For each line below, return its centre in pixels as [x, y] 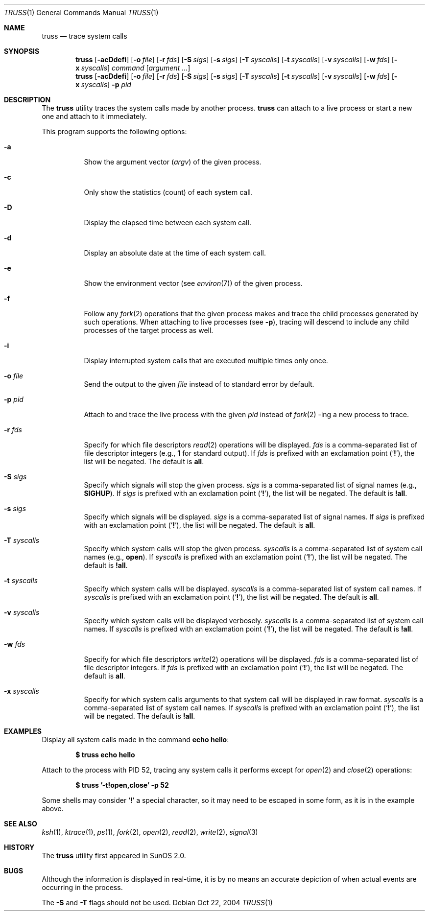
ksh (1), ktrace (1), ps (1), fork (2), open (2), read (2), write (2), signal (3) [150, 832]
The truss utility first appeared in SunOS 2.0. [114, 856]
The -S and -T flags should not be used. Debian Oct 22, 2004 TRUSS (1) [157, 903]
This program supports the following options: [114, 131]
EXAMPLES [23, 731]
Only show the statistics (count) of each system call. [168, 192]
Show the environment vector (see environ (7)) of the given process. [193, 283]
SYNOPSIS [22, 51]
